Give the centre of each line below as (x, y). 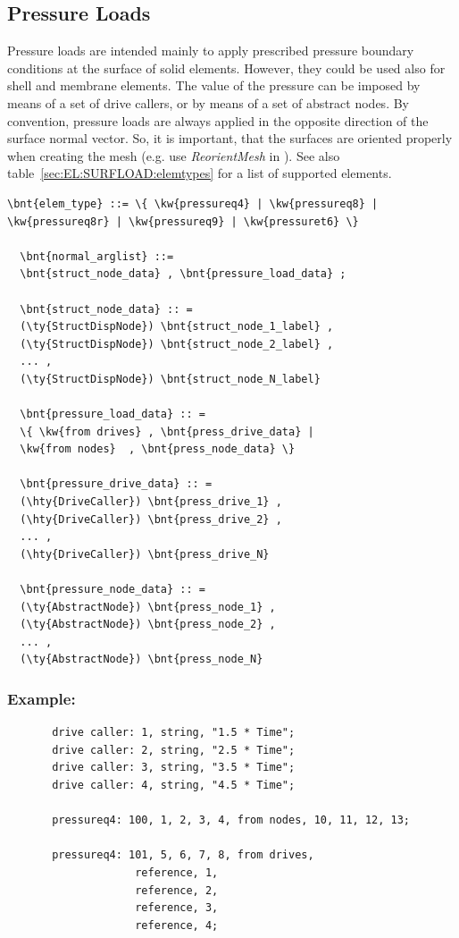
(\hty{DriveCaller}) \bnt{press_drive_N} (145, 554)
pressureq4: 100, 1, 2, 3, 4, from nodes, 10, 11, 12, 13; (231, 820)
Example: (42, 698)
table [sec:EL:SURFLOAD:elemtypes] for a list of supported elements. (200, 173)
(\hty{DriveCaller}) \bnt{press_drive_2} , (151, 519)
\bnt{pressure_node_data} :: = (113, 590)
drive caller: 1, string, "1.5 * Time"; (174, 733)
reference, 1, (177, 872)
